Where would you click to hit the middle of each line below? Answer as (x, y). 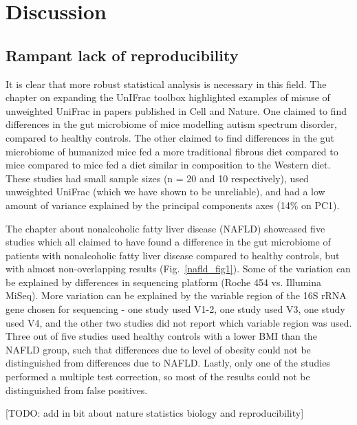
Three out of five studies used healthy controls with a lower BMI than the (161, 336)
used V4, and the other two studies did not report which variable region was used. (179, 322)
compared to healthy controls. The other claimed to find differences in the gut (170, 137)
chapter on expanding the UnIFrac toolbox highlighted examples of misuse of (168, 97)
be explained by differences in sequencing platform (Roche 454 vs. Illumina (164, 282)
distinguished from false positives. (77, 390)
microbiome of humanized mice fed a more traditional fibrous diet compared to (172, 151)
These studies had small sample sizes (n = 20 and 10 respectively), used (157, 178)
